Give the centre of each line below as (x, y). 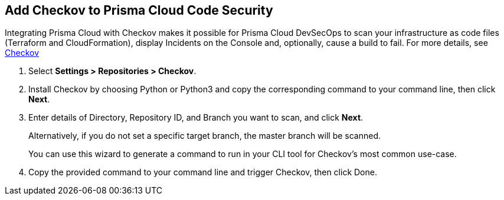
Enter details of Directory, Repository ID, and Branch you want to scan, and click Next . (196, 118)
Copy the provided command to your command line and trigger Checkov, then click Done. (203, 172)
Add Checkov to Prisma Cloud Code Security (139, 10)
